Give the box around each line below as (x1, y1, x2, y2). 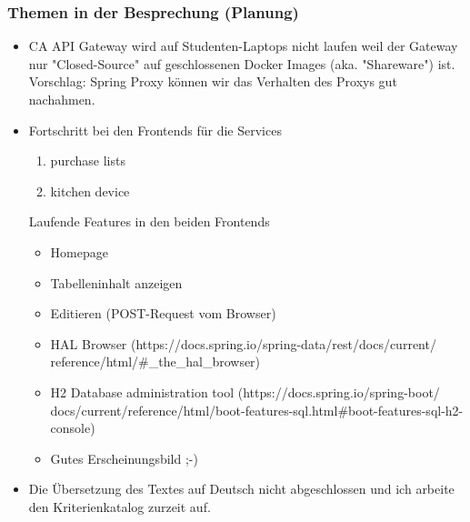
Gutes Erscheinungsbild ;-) (50, 448, 198, 467)
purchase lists (50, 151, 125, 170)
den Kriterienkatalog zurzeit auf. (28, 497, 211, 516)
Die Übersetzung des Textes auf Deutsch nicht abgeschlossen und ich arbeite (28, 479, 455, 498)
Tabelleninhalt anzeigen (50, 273, 183, 292)
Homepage (50, 242, 108, 261)
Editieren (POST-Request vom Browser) (50, 304, 276, 323)
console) (50, 418, 95, 437)
